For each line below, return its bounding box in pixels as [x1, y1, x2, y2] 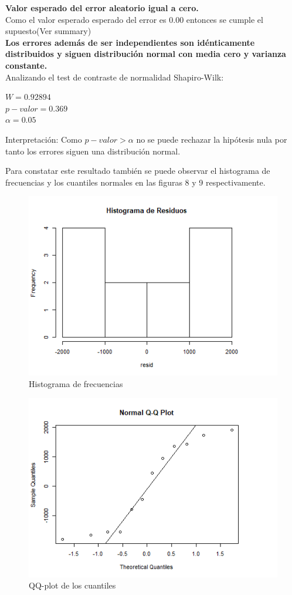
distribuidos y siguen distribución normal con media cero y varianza [5, 48, 286, 60]
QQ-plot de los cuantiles [29, 579, 116, 591]
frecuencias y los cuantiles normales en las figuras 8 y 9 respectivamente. [5, 176, 266, 188]
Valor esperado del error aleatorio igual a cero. [5, 2, 199, 14]
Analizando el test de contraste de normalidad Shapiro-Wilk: [5, 70, 224, 83]
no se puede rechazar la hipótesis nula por [136, 133, 287, 145]
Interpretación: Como [5, 133, 82, 145]
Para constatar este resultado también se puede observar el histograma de [5, 164, 270, 177]
